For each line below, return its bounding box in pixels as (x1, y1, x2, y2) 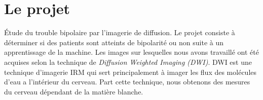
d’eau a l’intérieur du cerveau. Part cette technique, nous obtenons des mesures (4, 76, 250, 87)
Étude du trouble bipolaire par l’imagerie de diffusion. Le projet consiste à (4, 27, 235, 38)
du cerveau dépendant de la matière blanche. (4, 86, 143, 96)
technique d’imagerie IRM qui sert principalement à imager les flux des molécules (4, 66, 257, 77)
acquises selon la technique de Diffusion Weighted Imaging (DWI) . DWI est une (4, 56, 252, 67)
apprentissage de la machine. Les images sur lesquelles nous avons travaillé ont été (4, 47, 259, 57)
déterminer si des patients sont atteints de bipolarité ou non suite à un (4, 37, 224, 47)
